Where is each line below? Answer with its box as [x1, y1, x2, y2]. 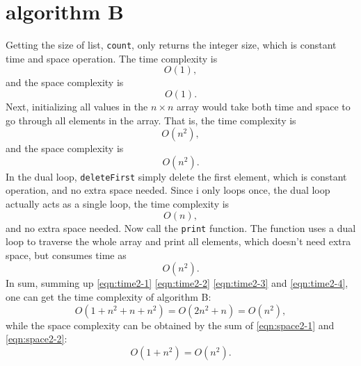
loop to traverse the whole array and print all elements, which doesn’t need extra [6, 234, 351, 249]
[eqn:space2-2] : [6, 331, 67, 346]
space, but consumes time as [6, 247, 127, 262]
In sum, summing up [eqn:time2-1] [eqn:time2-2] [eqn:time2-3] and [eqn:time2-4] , [6, 276, 348, 290]
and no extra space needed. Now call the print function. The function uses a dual [6, 220, 356, 235]
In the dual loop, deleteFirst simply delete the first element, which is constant [6, 169, 347, 183]
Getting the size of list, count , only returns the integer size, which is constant [6, 38, 337, 52]
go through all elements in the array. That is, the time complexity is [6, 113, 296, 127]
